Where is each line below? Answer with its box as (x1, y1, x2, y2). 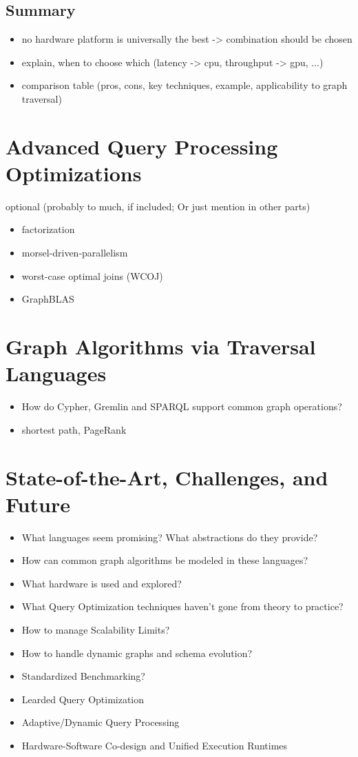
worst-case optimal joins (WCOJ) (21, 268, 163, 283)
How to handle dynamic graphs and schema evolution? (21, 645, 253, 660)
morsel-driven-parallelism (21, 245, 128, 260)
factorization (21, 222, 75, 236)
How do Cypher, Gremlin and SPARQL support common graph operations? (21, 399, 342, 414)
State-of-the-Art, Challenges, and (6, 463, 328, 491)
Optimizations (6, 159, 142, 187)
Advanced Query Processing (6, 132, 278, 160)
